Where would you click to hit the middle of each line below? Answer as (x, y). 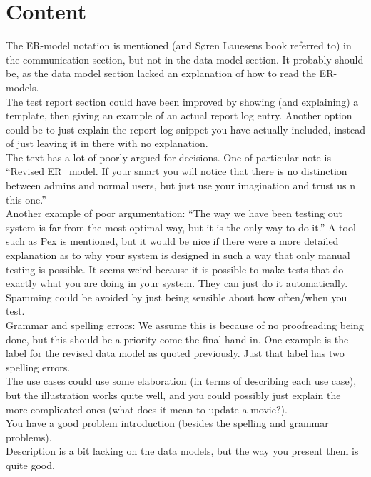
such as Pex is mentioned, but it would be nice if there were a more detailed (172, 241)
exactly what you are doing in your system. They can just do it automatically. (177, 283)
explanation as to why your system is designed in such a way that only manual (178, 255)
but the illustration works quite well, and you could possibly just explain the (173, 395)
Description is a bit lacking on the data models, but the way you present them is (182, 451)
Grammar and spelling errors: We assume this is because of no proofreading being (185, 325)
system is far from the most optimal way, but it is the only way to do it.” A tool (181, 227)
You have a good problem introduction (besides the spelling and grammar (167, 423)
